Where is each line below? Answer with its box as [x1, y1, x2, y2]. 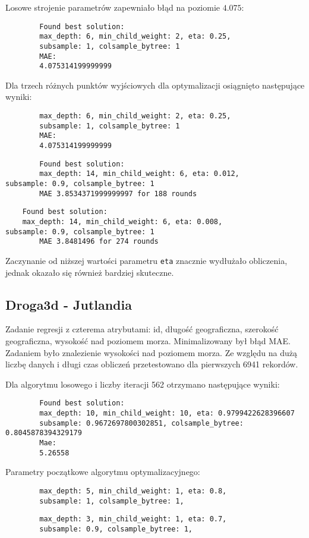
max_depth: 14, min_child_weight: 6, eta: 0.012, [39, 169, 239, 178]
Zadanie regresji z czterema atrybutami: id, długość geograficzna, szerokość [5, 323, 279, 335]
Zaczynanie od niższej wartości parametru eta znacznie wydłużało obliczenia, [5, 254, 288, 266]
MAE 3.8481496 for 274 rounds [39, 237, 159, 246]
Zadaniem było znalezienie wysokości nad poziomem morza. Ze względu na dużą [5, 346, 297, 358]
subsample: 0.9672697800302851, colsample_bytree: [39, 419, 244, 427]
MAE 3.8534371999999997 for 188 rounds [39, 189, 197, 198]
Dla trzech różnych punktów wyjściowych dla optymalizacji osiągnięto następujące [5, 78, 305, 91]
